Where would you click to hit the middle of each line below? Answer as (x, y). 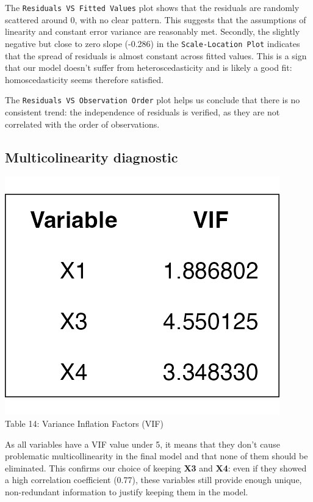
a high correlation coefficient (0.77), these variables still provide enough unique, (153, 480)
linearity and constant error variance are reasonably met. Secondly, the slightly (153, 31)
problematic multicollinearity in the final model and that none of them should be (156, 456)
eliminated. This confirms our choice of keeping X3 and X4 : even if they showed (156, 467)
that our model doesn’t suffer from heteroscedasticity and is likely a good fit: (149, 67)
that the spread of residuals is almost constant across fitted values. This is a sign (156, 55)
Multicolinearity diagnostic (92, 157)
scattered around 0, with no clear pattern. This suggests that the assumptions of (156, 19)
